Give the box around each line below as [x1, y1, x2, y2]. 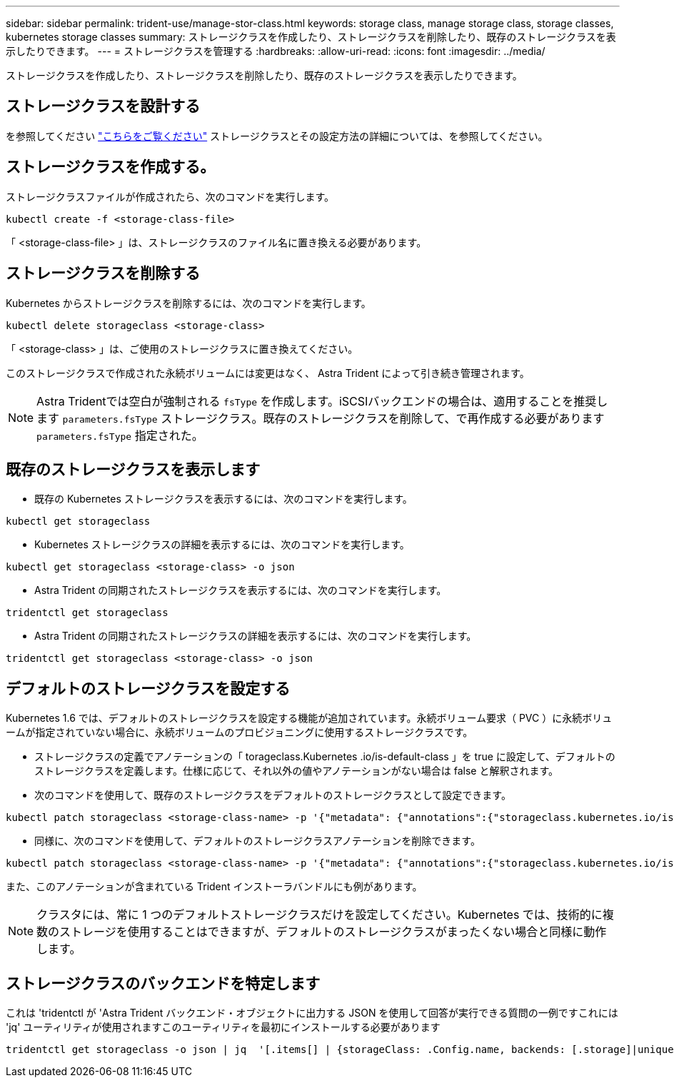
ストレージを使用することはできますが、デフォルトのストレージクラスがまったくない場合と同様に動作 [59, 925, 607, 940]
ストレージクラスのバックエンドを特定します [6, 974, 321, 992]
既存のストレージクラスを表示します [6, 460, 261, 478]
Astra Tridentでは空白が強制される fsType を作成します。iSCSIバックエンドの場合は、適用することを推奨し [36, 393, 608, 408]
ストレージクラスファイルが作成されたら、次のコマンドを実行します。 [6, 190, 335, 203]
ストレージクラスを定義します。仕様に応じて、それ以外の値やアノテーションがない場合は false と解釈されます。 [34, 765, 559, 777]
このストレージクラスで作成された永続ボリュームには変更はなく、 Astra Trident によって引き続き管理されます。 [6, 366, 530, 379]
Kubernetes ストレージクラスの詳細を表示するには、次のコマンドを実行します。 [34, 538, 410, 551]
